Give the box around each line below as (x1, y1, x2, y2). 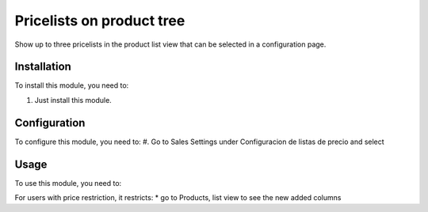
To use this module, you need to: (14, 178, 122, 187)
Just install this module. (34, 95, 113, 104)
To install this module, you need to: (14, 81, 129, 90)
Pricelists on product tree (14, 12, 185, 29)
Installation (14, 60, 71, 74)
